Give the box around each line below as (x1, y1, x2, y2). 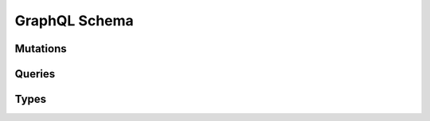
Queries (14, 67, 56, 81)
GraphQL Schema (14, 12, 135, 29)
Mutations (14, 42, 67, 55)
